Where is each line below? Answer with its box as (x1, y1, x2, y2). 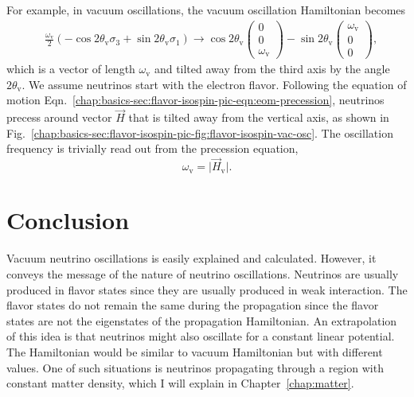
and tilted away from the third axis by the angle (154, 60, 390, 77)
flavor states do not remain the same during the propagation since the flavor (6, 297, 379, 313)
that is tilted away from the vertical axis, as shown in (128, 109, 389, 126)
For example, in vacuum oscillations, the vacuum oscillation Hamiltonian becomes (6, 2, 406, 18)
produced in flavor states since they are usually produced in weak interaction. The (6, 281, 408, 298)
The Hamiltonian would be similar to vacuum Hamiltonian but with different (6, 343, 383, 360)
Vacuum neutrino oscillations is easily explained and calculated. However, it (6, 250, 377, 267)
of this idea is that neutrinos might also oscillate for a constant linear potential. (6, 328, 395, 344)
